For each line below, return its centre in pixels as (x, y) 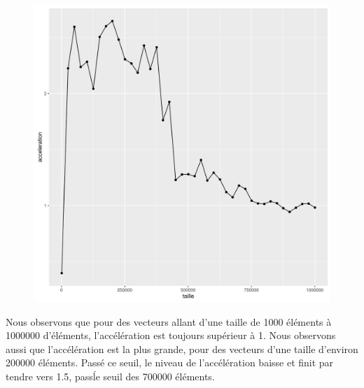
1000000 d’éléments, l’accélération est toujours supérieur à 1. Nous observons (171, 335)
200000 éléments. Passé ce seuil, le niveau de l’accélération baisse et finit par (170, 362)
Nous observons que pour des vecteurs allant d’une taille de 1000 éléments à (169, 321)
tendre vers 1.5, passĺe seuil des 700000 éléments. (110, 376)
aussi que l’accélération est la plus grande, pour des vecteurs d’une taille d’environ (182, 349)
